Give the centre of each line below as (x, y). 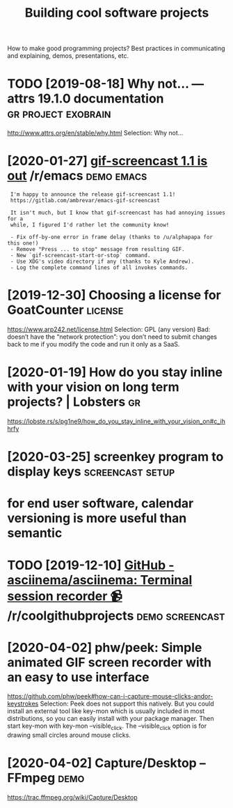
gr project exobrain (59, 114)
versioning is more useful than (97, 518)
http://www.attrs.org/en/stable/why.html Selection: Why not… (95, 133)
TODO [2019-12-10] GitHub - (91, 565)
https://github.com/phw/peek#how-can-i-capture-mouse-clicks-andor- (110, 696)
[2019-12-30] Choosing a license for (114, 295)
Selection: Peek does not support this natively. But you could (127, 704)
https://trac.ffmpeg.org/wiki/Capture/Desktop (72, 798)
